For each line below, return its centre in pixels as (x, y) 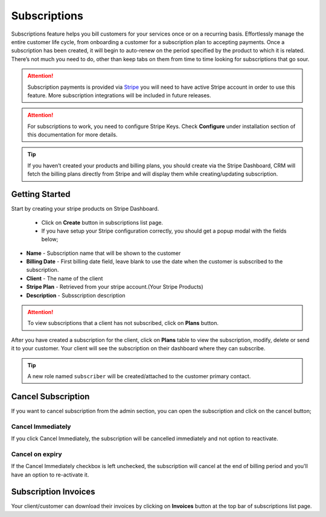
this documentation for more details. (72, 135)
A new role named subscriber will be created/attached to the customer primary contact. (139, 376)
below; (50, 239)
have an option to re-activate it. (50, 475)
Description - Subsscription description (76, 295)
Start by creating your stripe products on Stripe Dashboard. (85, 209)
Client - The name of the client (65, 278)
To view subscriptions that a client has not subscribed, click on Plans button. (123, 323)
